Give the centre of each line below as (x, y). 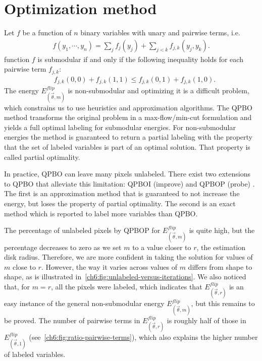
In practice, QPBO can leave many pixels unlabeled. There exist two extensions (127, 174)
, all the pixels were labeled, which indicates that (126, 287)
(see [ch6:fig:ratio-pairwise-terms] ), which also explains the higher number (143, 337)
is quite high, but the (222, 230)
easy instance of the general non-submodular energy (84, 303)
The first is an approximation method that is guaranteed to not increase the (122, 193)
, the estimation (221, 247)
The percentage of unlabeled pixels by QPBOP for (82, 230)
